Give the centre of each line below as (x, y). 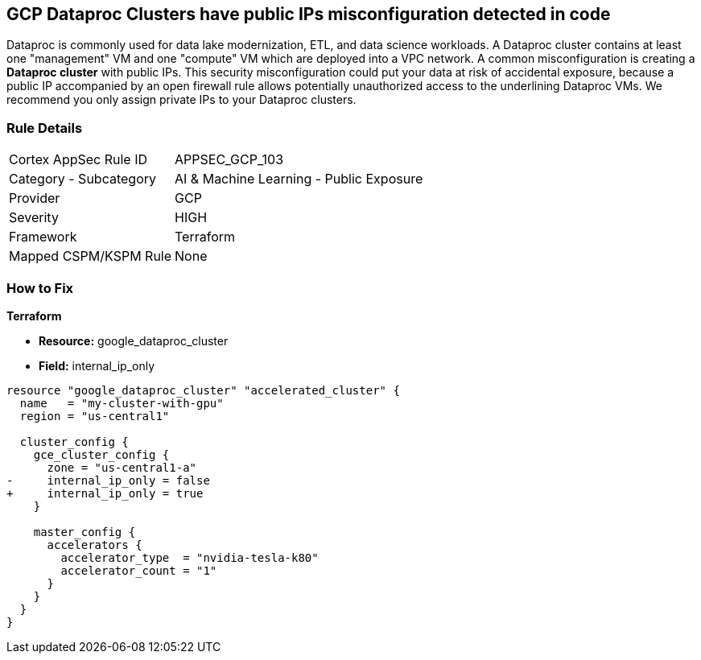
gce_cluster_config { (101, 454)
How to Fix (40, 288)
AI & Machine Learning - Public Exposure (299, 179)
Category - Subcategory (82, 179)
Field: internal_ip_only (97, 365)
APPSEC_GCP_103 (229, 160)
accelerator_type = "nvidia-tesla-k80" (190, 557)
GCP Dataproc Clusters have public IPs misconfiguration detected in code (309, 14)
